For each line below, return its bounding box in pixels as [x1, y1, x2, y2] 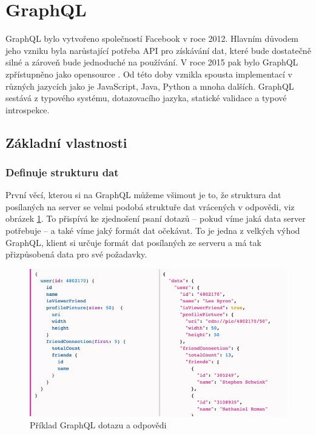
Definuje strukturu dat [5, 164, 119, 179]
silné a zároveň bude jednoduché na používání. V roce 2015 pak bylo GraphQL [5, 56, 298, 68]
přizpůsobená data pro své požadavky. [5, 248, 147, 261]
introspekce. [5, 103, 50, 116]
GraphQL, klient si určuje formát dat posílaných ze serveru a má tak [5, 236, 261, 248]
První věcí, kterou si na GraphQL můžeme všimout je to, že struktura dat [5, 188, 281, 201]
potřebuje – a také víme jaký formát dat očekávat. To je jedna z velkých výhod [5, 224, 300, 237]
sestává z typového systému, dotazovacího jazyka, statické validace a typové [5, 91, 287, 104]
